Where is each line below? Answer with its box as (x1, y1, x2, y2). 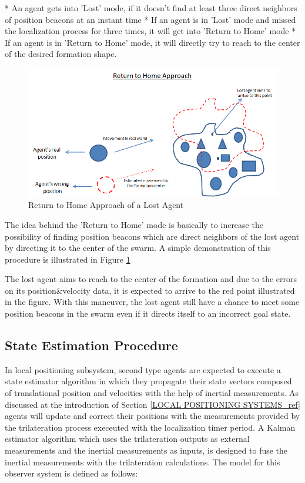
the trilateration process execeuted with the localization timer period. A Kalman (5, 421, 296, 433)
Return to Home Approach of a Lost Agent (28, 199, 184, 211)
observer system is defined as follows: (5, 467, 138, 479)
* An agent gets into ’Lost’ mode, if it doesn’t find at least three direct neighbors (5, 2, 297, 14)
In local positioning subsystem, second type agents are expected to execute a (5, 363, 281, 375)
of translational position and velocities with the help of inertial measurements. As (5, 387, 299, 399)
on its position (5, 284, 56, 296)
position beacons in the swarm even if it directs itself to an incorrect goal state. (5, 307, 291, 320)
